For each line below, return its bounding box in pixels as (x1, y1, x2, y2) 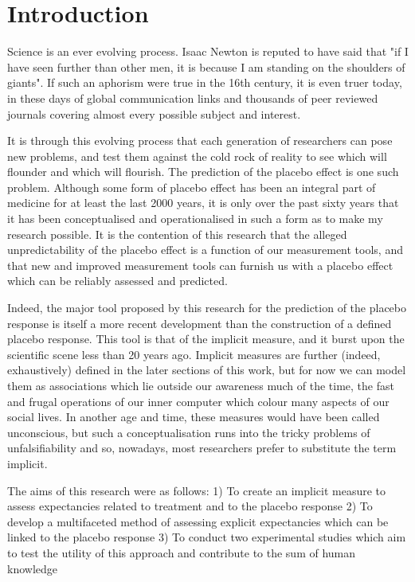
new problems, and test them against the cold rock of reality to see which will (7, 147, 387, 164)
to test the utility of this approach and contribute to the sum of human (7, 544, 356, 561)
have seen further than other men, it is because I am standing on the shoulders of (7, 58, 405, 75)
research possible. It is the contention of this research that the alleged (7, 225, 347, 242)
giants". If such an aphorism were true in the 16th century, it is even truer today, (7, 74, 402, 91)
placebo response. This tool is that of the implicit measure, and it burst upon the (7, 330, 405, 347)
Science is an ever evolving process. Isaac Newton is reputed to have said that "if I (7, 43, 409, 60)
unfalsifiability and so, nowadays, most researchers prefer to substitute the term (7, 439, 397, 456)
